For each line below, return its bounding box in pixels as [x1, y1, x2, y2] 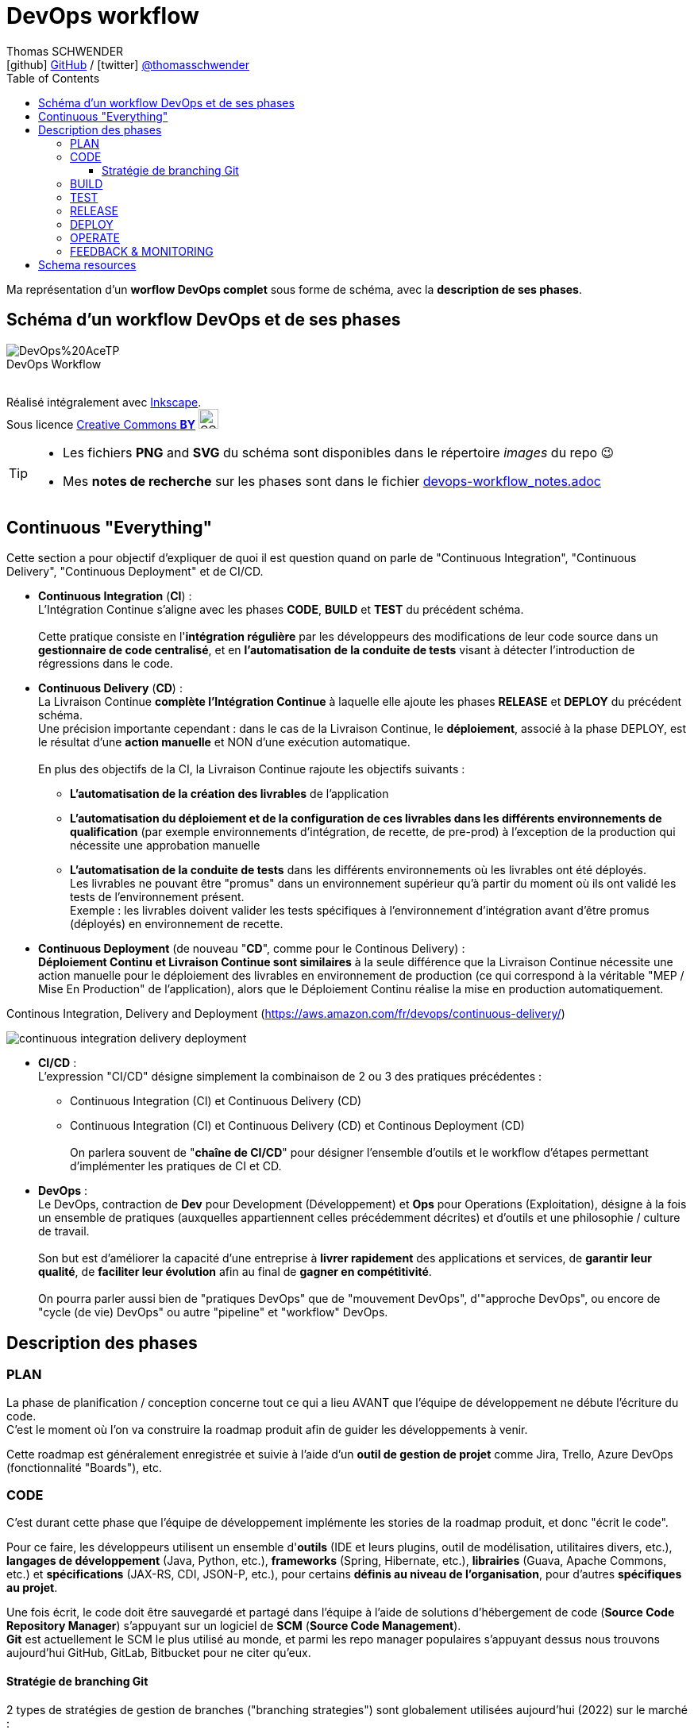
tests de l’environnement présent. [70, 890, 245, 904]
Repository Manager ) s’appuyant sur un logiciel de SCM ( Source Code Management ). [6, 1619, 461, 1633]
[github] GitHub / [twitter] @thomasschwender [6, 57, 249, 71]
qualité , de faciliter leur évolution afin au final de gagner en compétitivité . [38, 1265, 432, 1279]
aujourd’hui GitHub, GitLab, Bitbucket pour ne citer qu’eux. [6, 1646, 311, 1660]
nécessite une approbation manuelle [70, 838, 260, 853]
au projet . [6, 1581, 58, 1595]
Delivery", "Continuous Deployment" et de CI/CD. [6, 564, 264, 579]
